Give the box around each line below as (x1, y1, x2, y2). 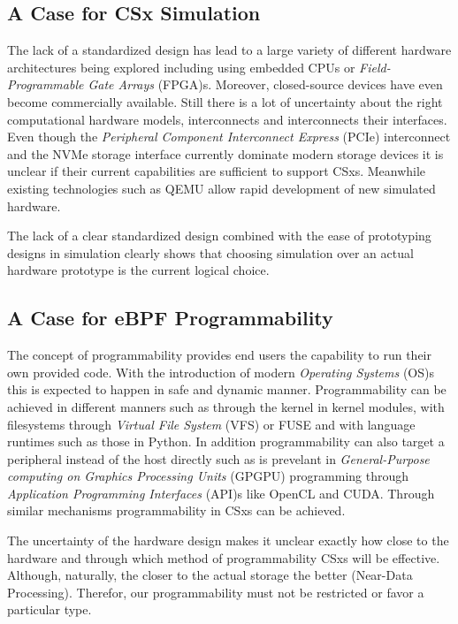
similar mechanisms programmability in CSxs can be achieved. (7, 501, 346, 520)
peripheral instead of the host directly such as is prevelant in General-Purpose (7, 449, 430, 468)
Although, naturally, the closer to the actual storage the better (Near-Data (7, 566, 413, 584)
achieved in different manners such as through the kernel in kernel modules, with (7, 397, 445, 415)
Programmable (7, 75, 84, 94)
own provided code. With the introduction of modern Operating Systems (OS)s (7, 362, 434, 381)
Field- (359, 57, 391, 76)
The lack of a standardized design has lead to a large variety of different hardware (7, 41, 452, 59)
